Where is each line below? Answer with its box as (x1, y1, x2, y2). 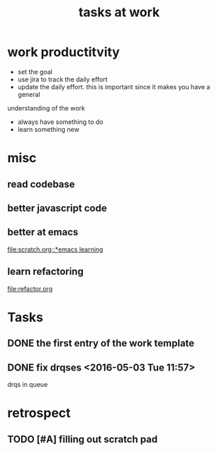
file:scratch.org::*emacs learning (7, 245, 104, 254)
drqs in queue (7, 380, 48, 388)
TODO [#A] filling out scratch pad (7, 433, 158, 445)
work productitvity (7, 44, 121, 60)
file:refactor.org (7, 284, 53, 293)
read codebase (7, 178, 76, 190)
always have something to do (17, 118, 104, 126)
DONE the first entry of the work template (7, 337, 195, 349)
